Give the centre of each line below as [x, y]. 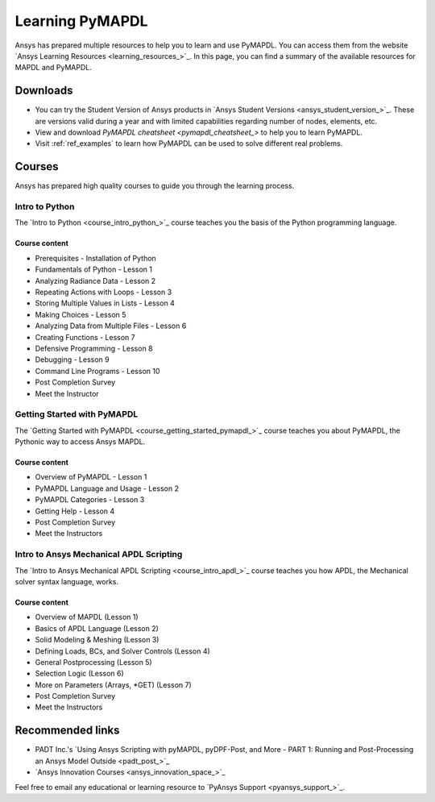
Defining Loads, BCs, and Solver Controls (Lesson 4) [123, 651]
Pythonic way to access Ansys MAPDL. [80, 442]
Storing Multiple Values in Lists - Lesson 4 [105, 303]
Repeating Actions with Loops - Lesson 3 [104, 292]
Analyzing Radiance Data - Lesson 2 [95, 280]
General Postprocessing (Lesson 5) [93, 662]
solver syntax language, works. [66, 581]
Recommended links [67, 731]
